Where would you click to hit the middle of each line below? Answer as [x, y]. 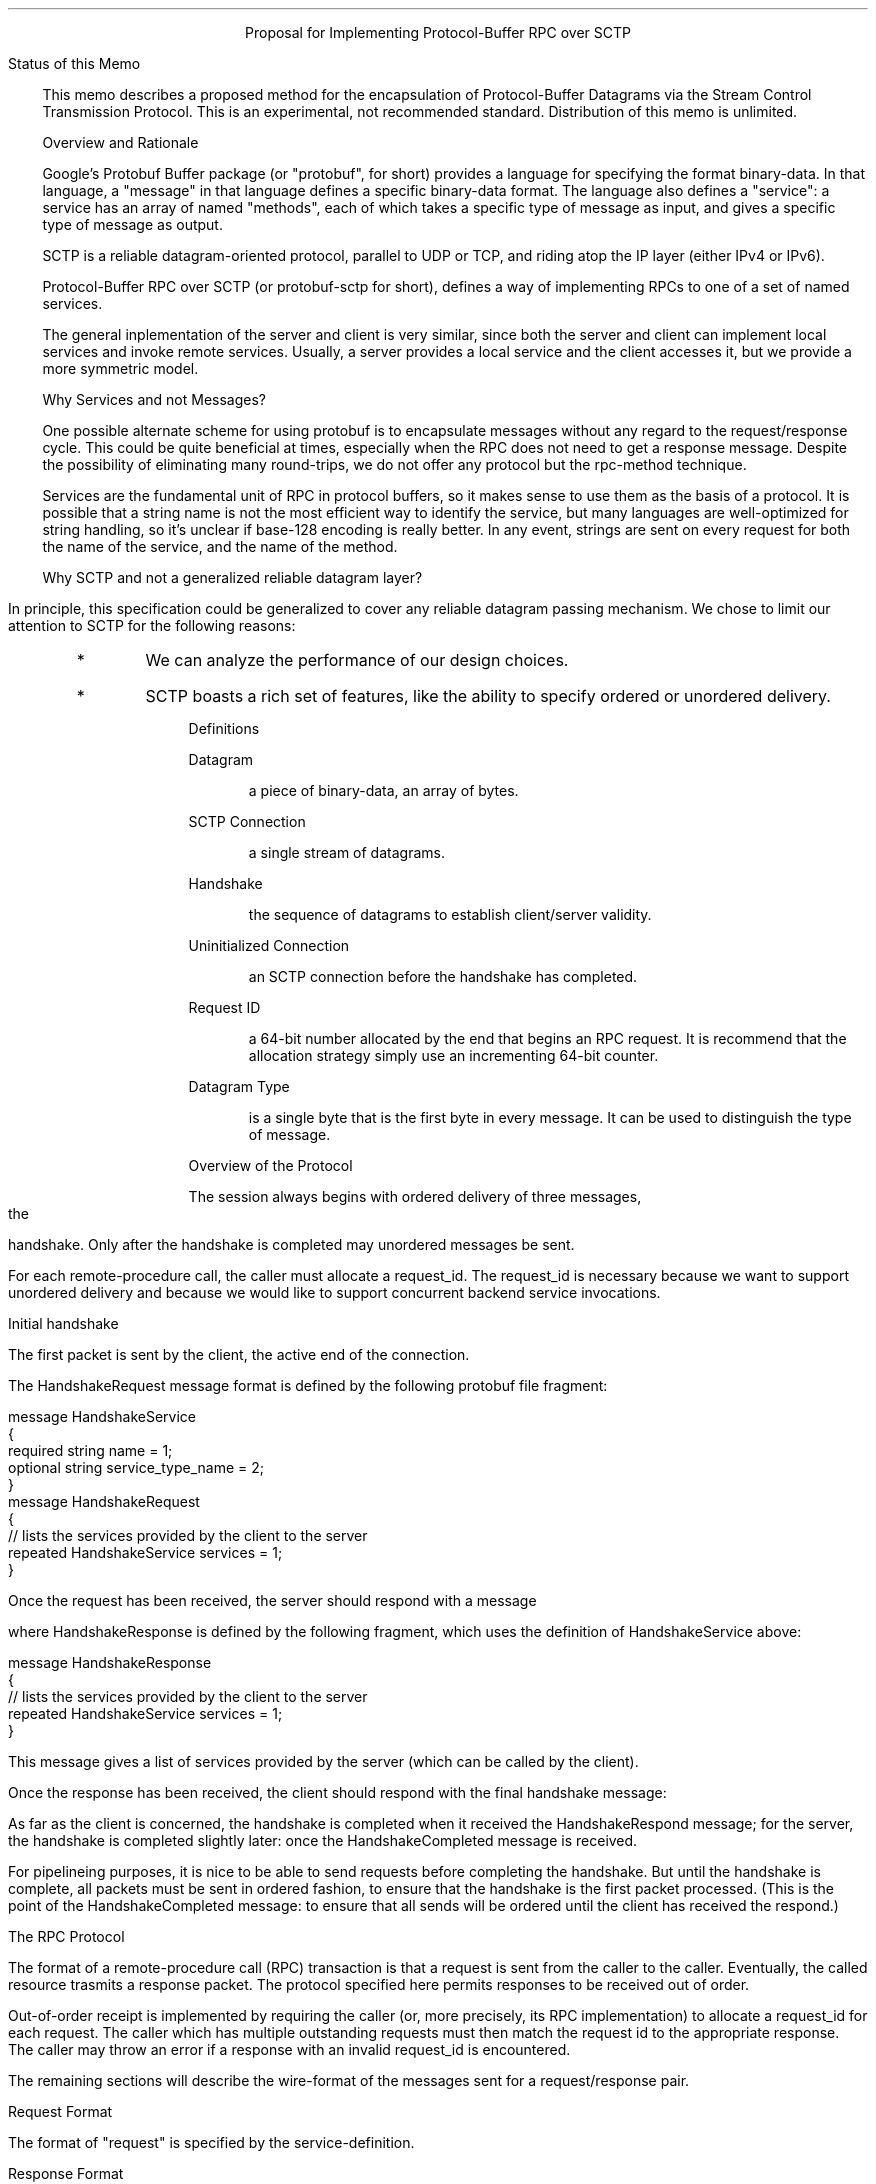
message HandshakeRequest [104, 1501]
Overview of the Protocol [270, 1165]
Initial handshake [63, 1323]
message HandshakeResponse [110, 1662]
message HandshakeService [102, 1416]
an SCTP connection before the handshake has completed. [443, 976]
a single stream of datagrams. [346, 852]
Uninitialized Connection [269, 945]
